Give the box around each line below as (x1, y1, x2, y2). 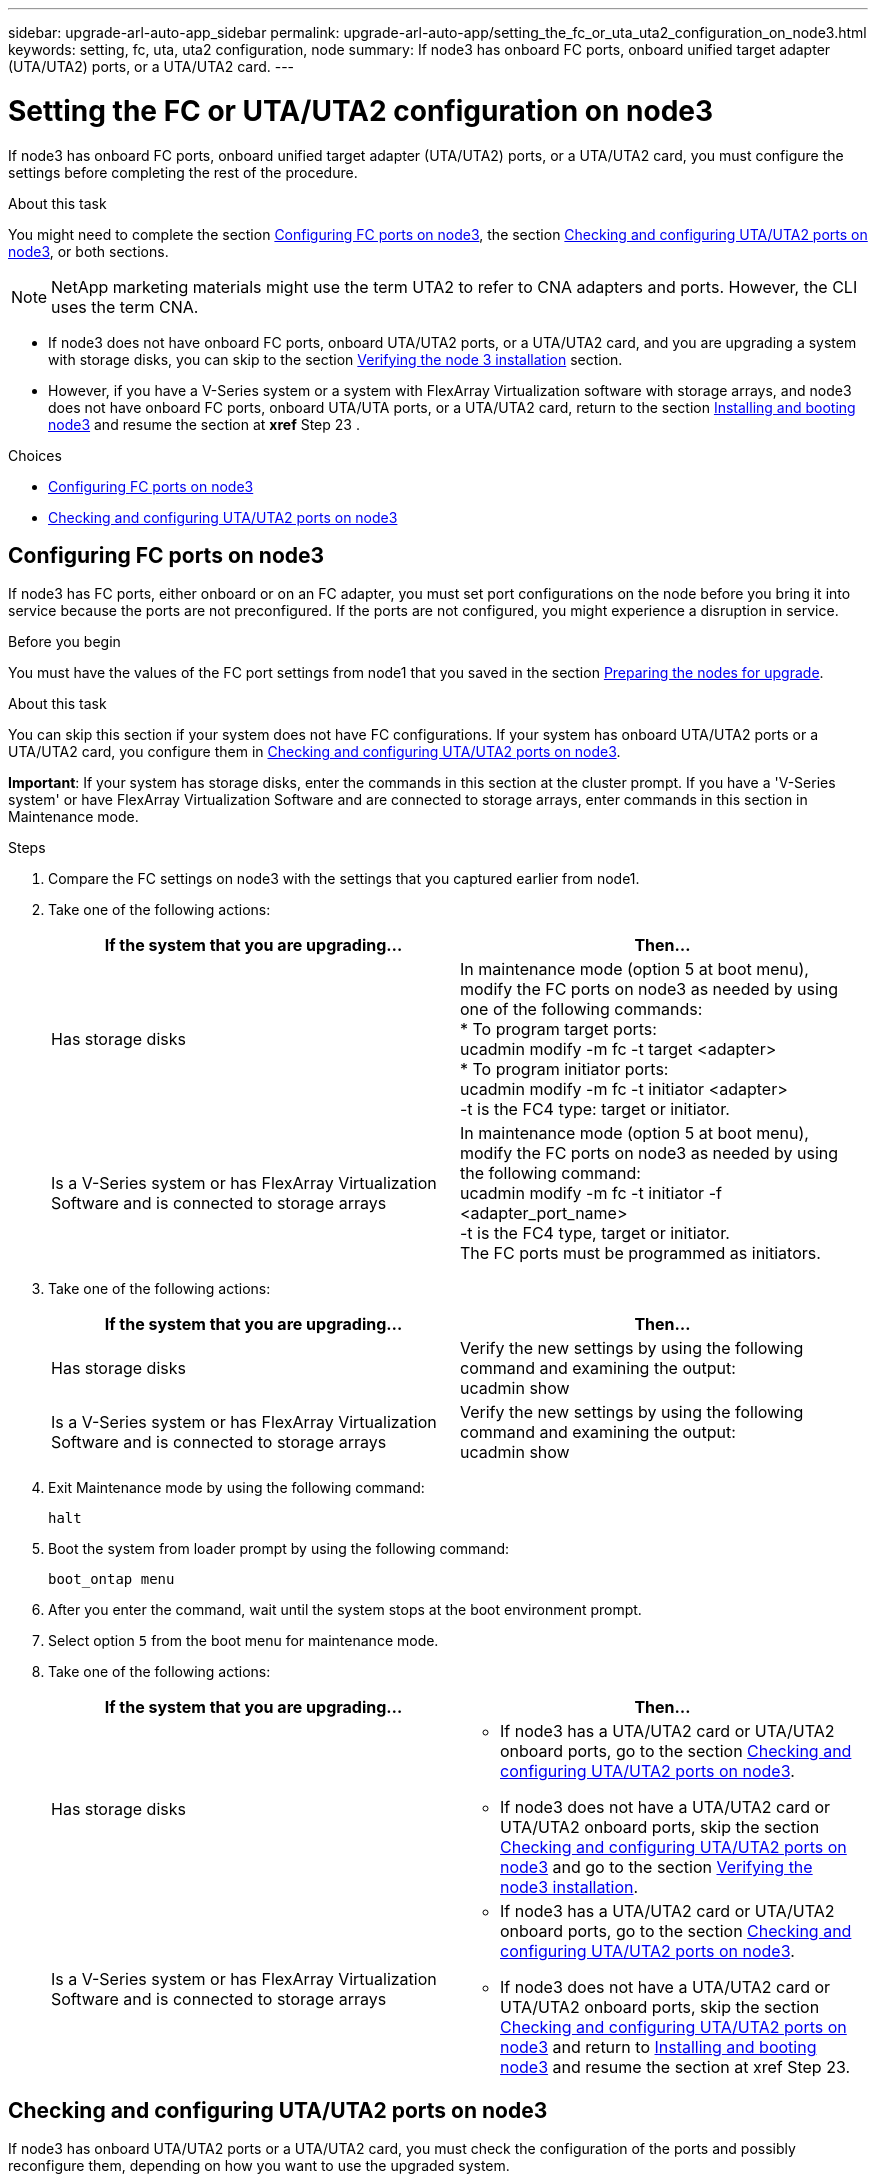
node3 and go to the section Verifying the (500, 1857, 813, 1878)
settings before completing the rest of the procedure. (8, 163, 358, 181)
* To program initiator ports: (460, 1059, 669, 1080)
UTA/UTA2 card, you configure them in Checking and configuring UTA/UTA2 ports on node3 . (8, 743, 621, 761)
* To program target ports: (460, 1019, 657, 1040)
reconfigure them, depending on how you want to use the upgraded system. (8, 2157, 510, 2175)
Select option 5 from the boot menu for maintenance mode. (48, 1632, 439, 1650)
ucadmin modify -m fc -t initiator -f (460, 1183, 722, 1204)
